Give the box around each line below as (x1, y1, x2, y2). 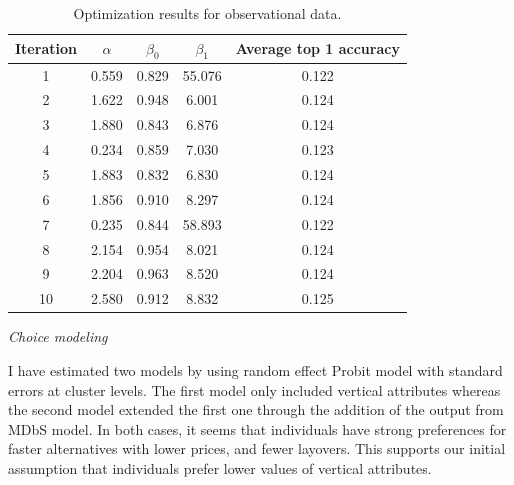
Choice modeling (8, 326, 108, 347)
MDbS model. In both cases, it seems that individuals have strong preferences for (8, 418, 507, 439)
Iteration (15, 38, 77, 59)
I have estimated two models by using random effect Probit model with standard (8, 359, 503, 380)
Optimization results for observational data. (73, 3, 342, 23)
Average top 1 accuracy (235, 38, 400, 59)
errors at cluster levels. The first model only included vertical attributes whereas (8, 379, 501, 400)
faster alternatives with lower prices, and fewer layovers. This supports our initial (8, 438, 506, 459)
